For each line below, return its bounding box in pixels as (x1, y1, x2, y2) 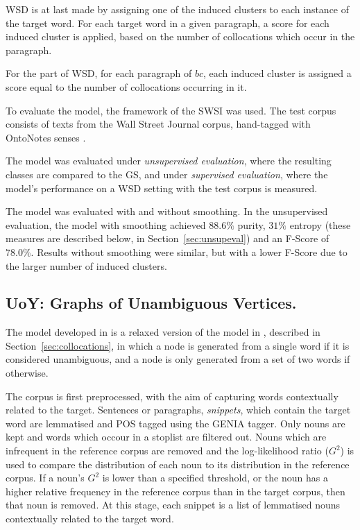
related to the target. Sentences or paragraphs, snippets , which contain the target (6, 402, 351, 417)
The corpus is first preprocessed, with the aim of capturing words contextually (6, 388, 338, 403)
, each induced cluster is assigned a (203, 66, 352, 80)
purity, (237, 217, 266, 232)
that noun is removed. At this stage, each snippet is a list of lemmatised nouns (6, 497, 341, 512)
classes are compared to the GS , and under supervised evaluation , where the (6, 166, 328, 181)
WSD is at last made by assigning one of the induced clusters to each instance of (6, 2, 350, 16)
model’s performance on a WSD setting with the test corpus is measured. (6, 180, 318, 195)
